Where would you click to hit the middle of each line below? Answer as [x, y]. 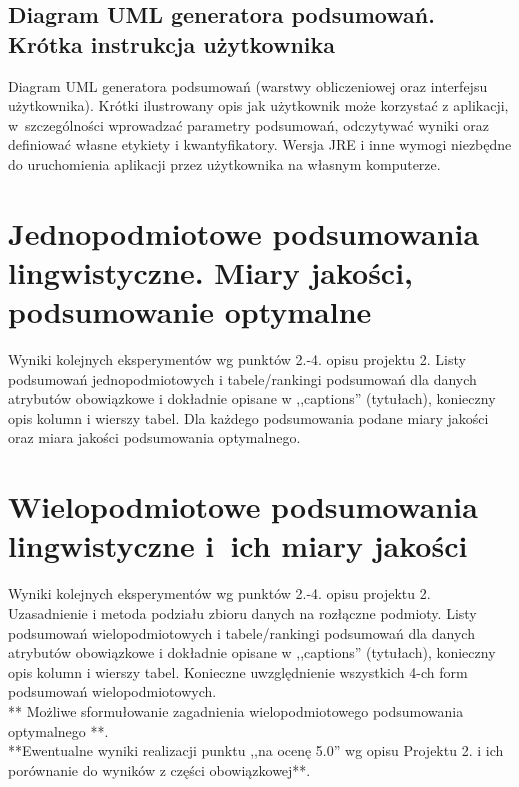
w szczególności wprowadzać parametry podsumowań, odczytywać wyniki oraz [249, 124]
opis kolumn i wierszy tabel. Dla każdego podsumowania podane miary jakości [248, 417]
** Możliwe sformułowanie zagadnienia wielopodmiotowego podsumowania [236, 710]
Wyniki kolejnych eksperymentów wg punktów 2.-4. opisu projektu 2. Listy [237, 359]
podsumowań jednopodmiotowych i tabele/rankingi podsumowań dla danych [242, 378]
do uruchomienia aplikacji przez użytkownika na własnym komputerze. [224, 163]
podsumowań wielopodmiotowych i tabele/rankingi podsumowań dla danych [241, 632]
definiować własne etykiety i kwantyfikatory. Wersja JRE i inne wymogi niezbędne [260, 144]
